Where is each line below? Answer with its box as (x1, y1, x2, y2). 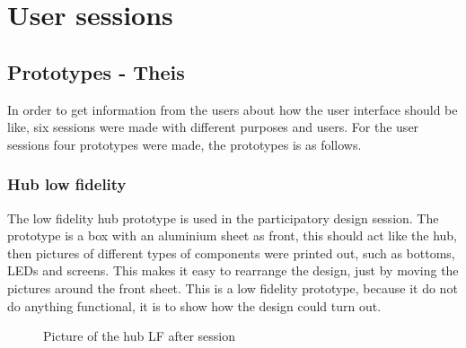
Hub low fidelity (7, 173, 127, 196)
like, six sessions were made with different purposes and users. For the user (7, 117, 419, 136)
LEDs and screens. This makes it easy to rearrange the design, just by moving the (7, 261, 459, 280)
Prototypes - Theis (7, 57, 185, 85)
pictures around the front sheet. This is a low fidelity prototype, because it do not (7, 278, 458, 297)
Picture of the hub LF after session (43, 326, 236, 345)
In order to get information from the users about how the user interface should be (7, 100, 458, 118)
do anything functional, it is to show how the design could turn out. (7, 296, 382, 315)
